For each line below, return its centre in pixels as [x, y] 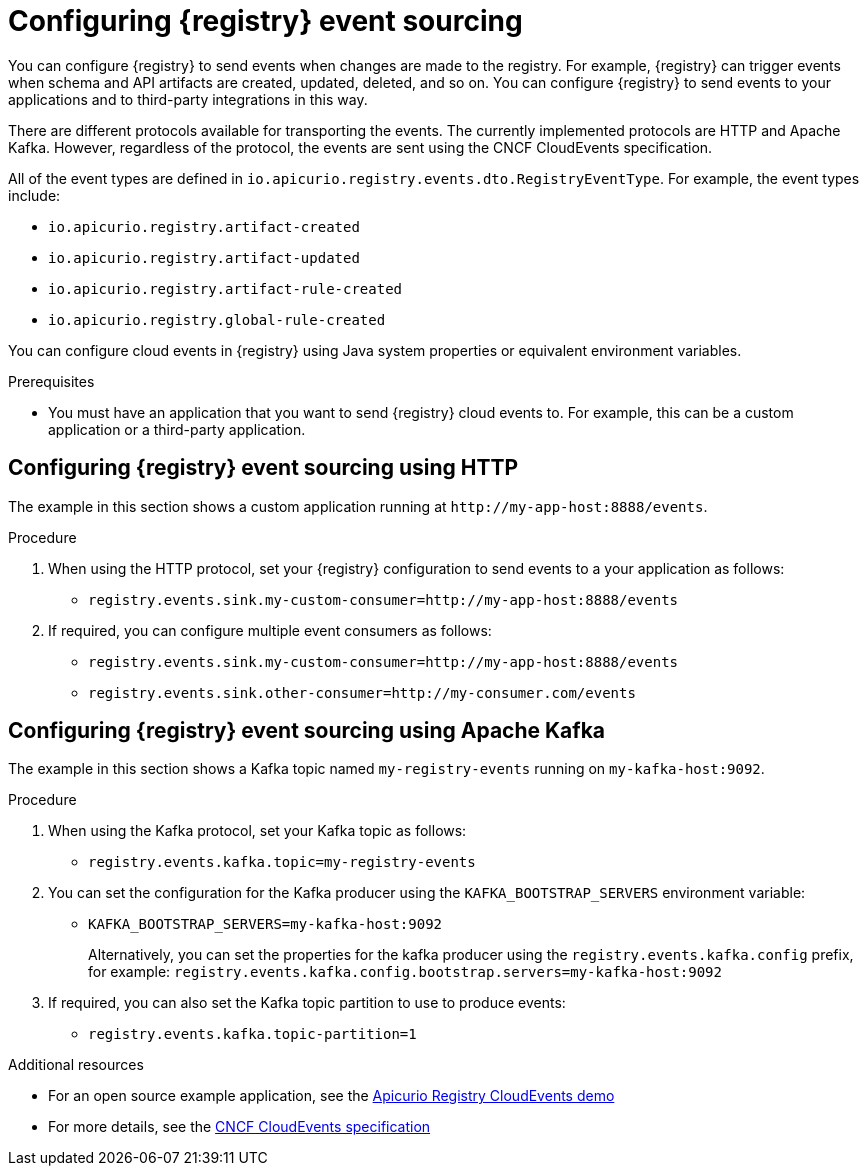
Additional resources [76, 1065]
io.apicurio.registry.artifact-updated [204, 257]
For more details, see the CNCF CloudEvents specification [239, 1127]
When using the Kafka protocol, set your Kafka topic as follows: [257, 831]
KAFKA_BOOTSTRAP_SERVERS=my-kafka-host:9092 [265, 924]
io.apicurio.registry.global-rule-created [217, 319]
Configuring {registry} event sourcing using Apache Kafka [307, 731]
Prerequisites [51, 381]
